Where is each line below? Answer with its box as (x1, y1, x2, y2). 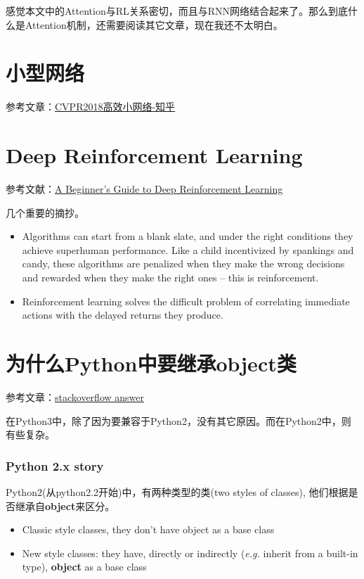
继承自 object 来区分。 (15, 498, 115, 513)
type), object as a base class (22, 559, 147, 574)
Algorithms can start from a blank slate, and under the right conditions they (22, 229, 353, 243)
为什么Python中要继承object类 (6, 348, 297, 377)
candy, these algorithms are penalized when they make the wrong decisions (22, 256, 345, 271)
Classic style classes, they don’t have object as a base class (22, 522, 275, 537)
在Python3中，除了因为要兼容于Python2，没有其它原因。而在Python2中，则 (6, 413, 351, 428)
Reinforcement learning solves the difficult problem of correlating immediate (22, 293, 350, 308)
